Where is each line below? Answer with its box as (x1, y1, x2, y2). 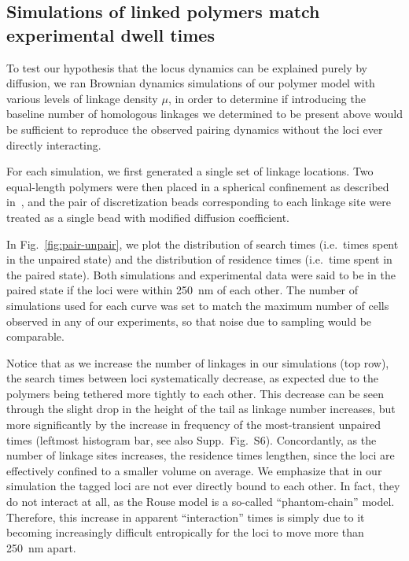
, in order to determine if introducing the (168, 90, 366, 106)
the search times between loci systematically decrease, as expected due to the (6, 370, 378, 386)
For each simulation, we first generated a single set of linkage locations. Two (6, 163, 374, 179)
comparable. (6, 328, 64, 345)
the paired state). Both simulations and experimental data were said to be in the (6, 266, 396, 282)
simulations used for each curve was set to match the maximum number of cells (6, 297, 389, 313)
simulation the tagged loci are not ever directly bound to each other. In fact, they (6, 478, 400, 494)
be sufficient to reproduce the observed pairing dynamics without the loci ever (6, 120, 383, 137)
